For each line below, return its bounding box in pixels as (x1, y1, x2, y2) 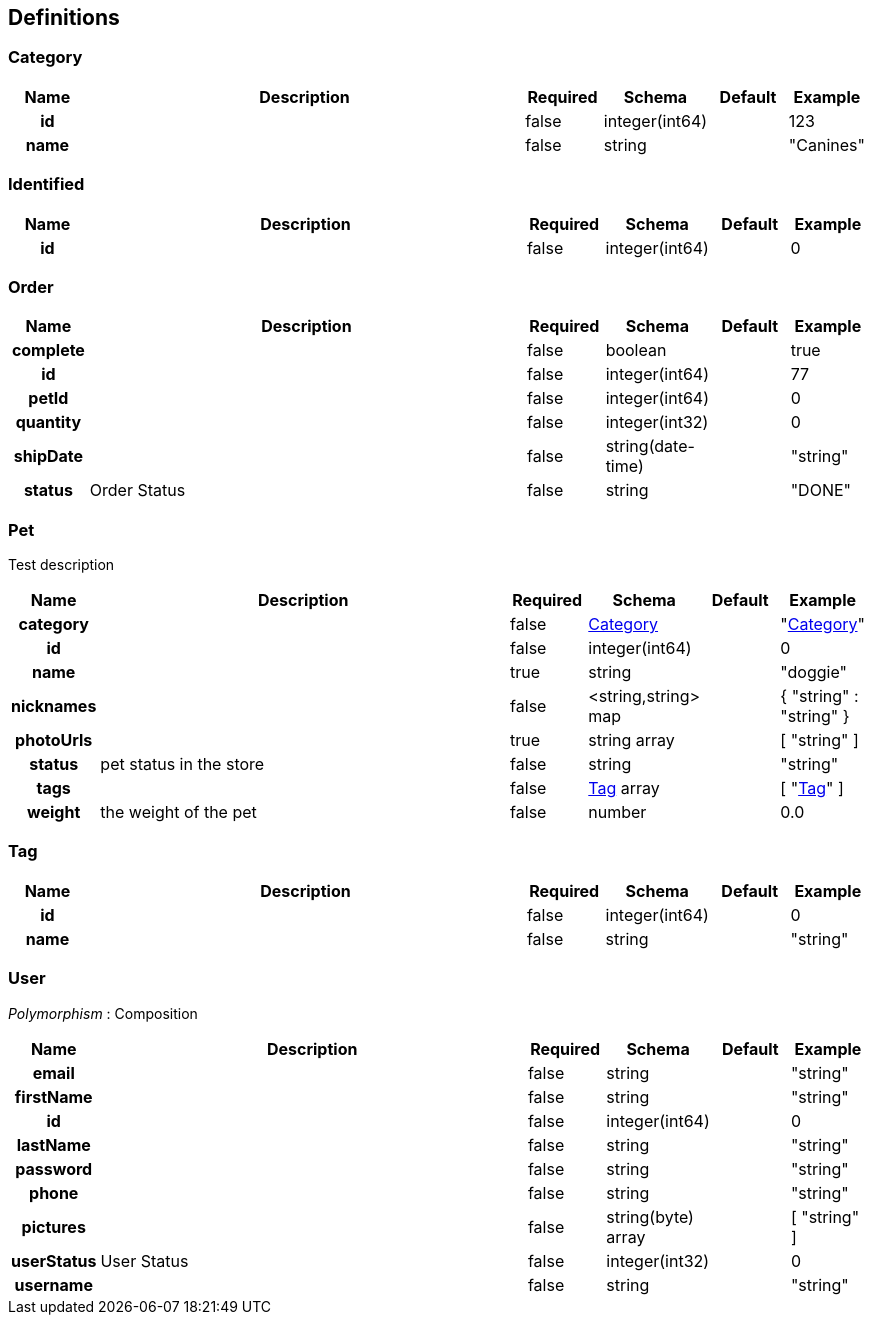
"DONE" (790, 480, 851, 501)
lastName (16, 1134, 91, 1155)
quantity (15, 412, 82, 433)
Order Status (89, 480, 186, 501)
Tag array (588, 778, 660, 799)
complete (11, 340, 85, 361)
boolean (605, 340, 667, 361)
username (14, 1274, 93, 1295)
